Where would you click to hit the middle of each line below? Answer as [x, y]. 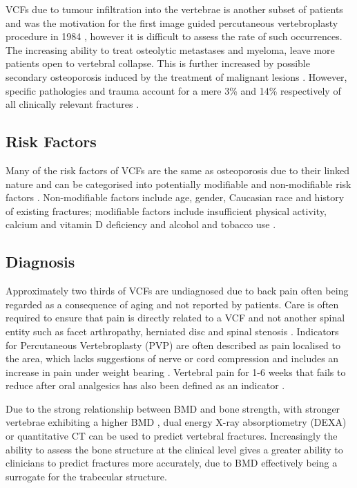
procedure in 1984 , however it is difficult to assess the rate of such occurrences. [174, 36]
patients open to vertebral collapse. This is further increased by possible [158, 63]
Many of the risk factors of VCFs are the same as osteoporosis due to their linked [177, 170]
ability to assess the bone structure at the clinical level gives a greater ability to [174, 449]
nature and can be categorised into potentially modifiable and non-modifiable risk [178, 184]
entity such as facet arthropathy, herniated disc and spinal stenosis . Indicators [172, 331]
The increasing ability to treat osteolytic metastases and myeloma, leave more [170, 49]
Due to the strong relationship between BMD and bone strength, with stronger [173, 408]
